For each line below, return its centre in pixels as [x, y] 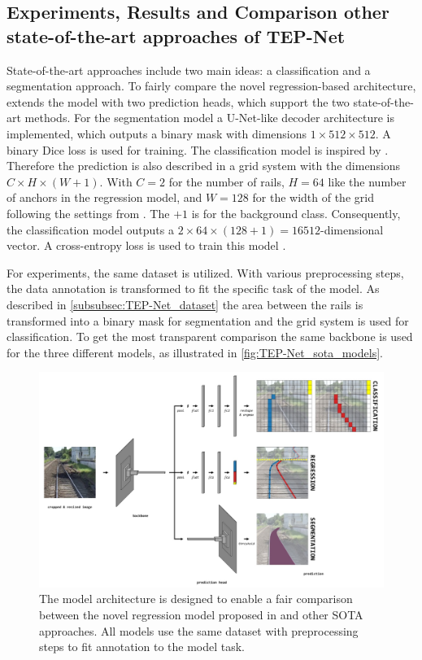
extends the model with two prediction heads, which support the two [178, 101]
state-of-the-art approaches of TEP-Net [176, 35]
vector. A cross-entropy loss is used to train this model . [146, 245]
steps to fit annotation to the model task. [142, 647]
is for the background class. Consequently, [296, 213]
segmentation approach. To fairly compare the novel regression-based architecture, [211, 86]
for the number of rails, [226, 181]
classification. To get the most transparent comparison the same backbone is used [210, 337]
